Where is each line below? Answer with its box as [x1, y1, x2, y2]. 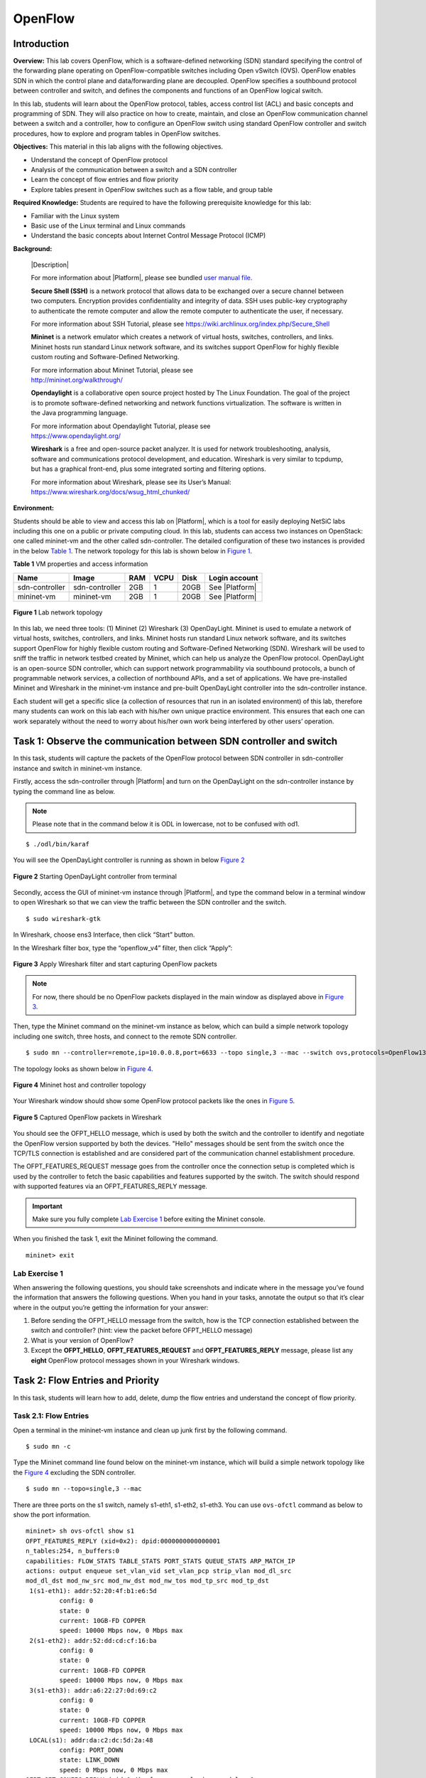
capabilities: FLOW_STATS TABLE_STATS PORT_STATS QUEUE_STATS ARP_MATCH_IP [26, 1557, 295, 1565]
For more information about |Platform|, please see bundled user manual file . [31, 274, 253, 282]
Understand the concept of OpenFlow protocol [31, 155, 168, 164]
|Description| [31, 260, 69, 270]
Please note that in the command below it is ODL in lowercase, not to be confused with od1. [32, 820, 300, 829]
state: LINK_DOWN [59, 1756, 120, 1764]
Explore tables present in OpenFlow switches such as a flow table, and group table [31, 185, 273, 193]
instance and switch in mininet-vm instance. [13, 764, 142, 772]
